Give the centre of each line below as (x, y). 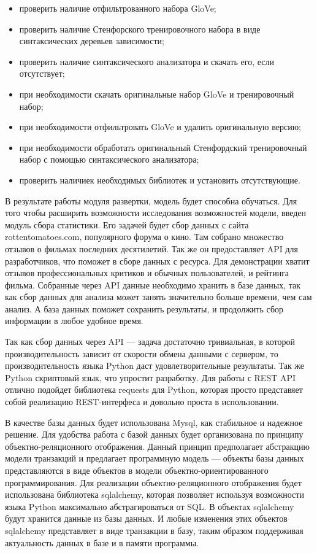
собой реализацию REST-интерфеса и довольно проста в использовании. (142, 402)
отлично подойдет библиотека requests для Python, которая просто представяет (154, 389)
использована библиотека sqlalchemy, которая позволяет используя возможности (155, 494)
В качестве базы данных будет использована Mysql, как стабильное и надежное (154, 422)
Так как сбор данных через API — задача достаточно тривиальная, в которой (150, 342)
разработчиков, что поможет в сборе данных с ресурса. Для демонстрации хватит (157, 261)
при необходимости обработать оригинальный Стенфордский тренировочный (163, 147)
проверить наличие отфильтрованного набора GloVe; (118, 8)
